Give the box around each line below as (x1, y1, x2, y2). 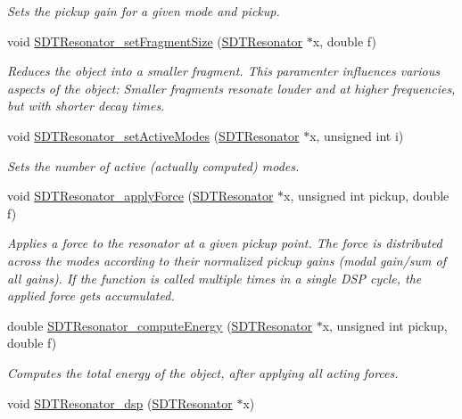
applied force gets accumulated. (7, 286, 175, 305)
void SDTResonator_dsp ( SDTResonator (7, 393, 233, 412)
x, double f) (312, 31, 376, 50)
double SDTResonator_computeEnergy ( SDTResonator (7, 316, 312, 334)
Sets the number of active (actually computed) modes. (7, 156, 300, 175)
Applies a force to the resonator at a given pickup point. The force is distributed (7, 234, 442, 252)
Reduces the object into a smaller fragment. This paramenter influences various (7, 62, 440, 80)
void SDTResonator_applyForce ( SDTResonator (7, 186, 274, 205)
